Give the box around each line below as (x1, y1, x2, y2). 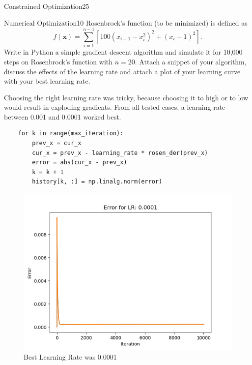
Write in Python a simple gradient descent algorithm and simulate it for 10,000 (4, 47, 243, 57)
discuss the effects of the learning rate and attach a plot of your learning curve (4, 66, 241, 76)
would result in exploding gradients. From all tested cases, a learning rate (4, 102, 225, 112)
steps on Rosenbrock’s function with (4, 56, 113, 66)
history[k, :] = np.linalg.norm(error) (32, 178, 163, 185)
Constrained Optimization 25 (4, 1, 89, 11)
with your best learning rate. (4, 76, 90, 86)
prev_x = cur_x (32, 140, 82, 147)
